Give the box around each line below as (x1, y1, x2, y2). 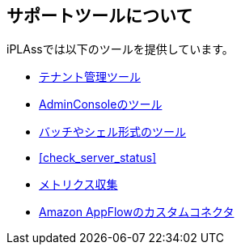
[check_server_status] (39, 151, 157, 165)
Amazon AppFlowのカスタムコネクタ (39, 205, 235, 219)
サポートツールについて (6, 6, 193, 26)
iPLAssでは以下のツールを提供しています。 (6, 42, 234, 57)
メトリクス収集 (39, 177, 118, 192)
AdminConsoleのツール (39, 97, 163, 112)
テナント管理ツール (39, 70, 141, 84)
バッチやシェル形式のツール (39, 125, 186, 139)
